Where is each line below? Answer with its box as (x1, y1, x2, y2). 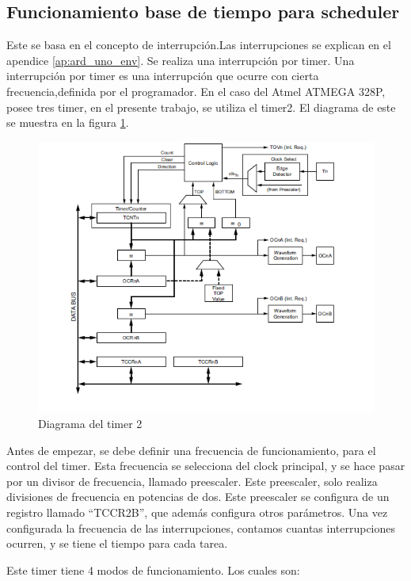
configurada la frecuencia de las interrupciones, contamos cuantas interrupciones (6, 519, 396, 536)
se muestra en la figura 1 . (6, 114, 129, 131)
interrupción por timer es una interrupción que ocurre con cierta (6, 67, 319, 84)
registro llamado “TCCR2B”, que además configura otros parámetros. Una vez (6, 504, 388, 521)
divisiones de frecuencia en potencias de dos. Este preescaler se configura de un (6, 488, 390, 505)
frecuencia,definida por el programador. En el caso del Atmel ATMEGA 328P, (6, 82, 386, 99)
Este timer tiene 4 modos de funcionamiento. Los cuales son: (6, 561, 300, 578)
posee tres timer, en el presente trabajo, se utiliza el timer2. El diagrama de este (6, 98, 396, 115)
